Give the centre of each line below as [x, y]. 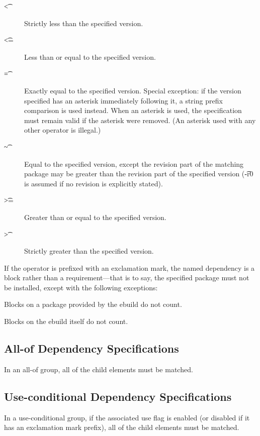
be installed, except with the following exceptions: [81, 287]
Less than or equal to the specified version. [90, 57]
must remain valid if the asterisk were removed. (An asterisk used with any [140, 120]
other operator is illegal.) [63, 130]
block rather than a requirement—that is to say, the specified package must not [127, 278]
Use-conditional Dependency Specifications [118, 396]
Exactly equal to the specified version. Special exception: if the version [133, 90]
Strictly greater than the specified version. [89, 251]
